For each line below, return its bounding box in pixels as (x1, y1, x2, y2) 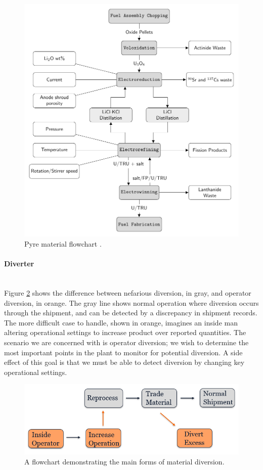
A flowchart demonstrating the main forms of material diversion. (24, 456, 225, 466)
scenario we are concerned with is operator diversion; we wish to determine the (4, 337, 249, 347)
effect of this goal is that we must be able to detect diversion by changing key (4, 357, 245, 367)
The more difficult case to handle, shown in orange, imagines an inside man (4, 317, 238, 327)
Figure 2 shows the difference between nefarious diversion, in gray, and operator (4, 288, 251, 298)
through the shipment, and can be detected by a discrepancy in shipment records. (4, 307, 257, 318)
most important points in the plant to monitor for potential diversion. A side (4, 347, 243, 357)
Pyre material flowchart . (24, 239, 102, 249)
